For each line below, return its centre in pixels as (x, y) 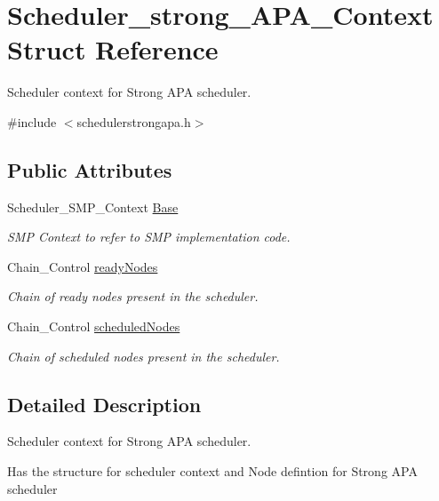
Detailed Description (104, 404)
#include (32, 121)
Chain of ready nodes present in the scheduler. (133, 296)
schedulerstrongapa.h (134, 121)
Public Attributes (90, 169)
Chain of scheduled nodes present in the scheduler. (144, 356)
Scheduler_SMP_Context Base (93, 207)
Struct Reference (113, 49)
